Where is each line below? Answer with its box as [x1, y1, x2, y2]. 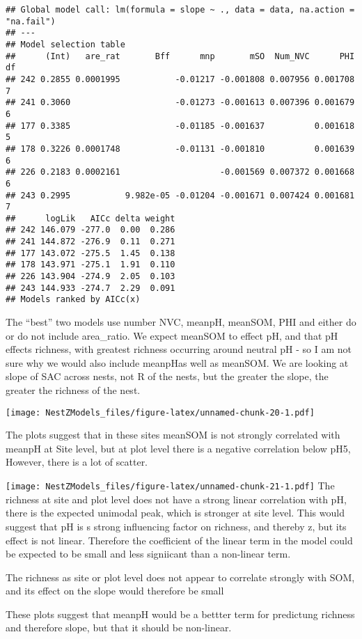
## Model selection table [6, 39, 125, 49]
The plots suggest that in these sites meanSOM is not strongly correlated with [6, 427, 340, 442]
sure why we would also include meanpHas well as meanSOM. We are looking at [6, 355, 349, 370]
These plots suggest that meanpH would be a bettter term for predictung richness [6, 606, 355, 621]
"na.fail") [6, 16, 56, 26]
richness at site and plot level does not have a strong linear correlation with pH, [6, 491, 347, 506]
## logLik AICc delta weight [6, 213, 175, 223]
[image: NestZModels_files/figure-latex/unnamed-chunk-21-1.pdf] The [6, 478, 335, 493]
